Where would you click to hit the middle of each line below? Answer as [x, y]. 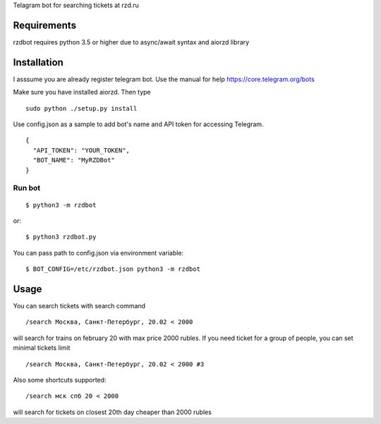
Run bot [27, 188]
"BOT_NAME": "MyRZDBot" [74, 160]
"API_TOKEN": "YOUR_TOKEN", [81, 150]
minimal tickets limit [42, 348]
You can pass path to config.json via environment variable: [98, 253]
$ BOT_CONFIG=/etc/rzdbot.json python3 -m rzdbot [113, 269]
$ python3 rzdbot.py [61, 237]
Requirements [45, 25]
